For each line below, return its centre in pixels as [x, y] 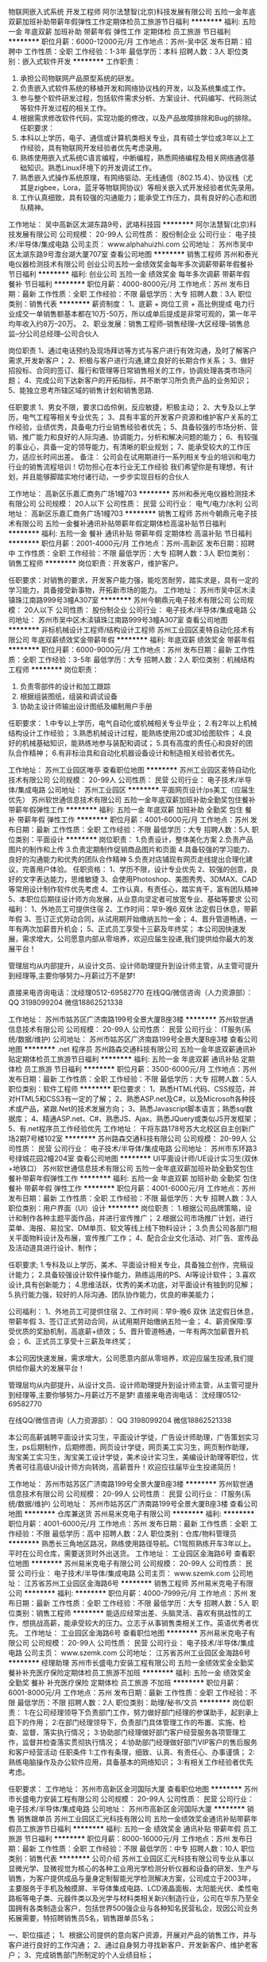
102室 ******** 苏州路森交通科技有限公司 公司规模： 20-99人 [146, 1138]
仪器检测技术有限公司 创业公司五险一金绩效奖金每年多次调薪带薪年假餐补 [134, 264]
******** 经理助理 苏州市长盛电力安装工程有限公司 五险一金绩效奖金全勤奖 [131, 1663]
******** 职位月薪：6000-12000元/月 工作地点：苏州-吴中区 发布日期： [127, 41]
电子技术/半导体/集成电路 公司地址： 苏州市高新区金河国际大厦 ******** [127, 1809]
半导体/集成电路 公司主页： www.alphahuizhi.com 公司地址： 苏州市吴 [132, 244]
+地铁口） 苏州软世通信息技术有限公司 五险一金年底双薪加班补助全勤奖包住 [131, 1168]
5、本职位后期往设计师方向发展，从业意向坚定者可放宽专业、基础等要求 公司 [133, 899]
